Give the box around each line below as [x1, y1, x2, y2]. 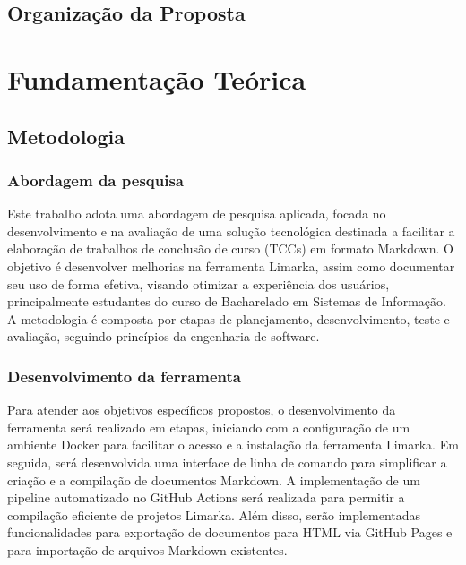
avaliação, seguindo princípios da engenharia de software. [7, 327, 320, 346]
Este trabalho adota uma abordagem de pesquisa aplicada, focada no [7, 204, 386, 223]
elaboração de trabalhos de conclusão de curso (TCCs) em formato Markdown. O [7, 239, 453, 258]
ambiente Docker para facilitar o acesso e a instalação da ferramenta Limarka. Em [7, 435, 459, 454]
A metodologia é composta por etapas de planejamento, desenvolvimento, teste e [7, 309, 450, 328]
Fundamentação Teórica [7, 60, 306, 97]
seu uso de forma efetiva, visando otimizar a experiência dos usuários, [7, 274, 390, 293]
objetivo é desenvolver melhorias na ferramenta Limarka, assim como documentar [7, 256, 455, 275]
